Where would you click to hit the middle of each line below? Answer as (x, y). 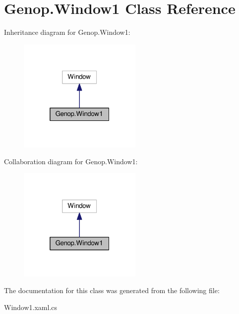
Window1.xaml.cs (31, 307)
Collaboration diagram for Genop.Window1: (71, 161)
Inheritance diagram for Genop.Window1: (67, 32)
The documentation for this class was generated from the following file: (112, 290)
